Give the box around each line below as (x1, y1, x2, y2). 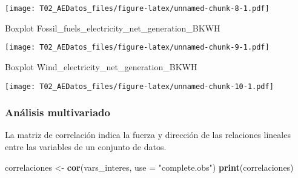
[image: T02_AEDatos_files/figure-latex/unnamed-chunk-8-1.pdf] (5, 4, 270, 13)
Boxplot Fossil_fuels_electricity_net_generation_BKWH (5, 21, 220, 34)
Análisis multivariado (5, 105, 110, 120)
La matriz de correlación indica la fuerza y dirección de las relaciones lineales (5, 128, 291, 141)
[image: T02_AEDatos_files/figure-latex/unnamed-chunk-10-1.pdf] (5, 82, 274, 91)
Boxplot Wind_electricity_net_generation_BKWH (5, 60, 197, 73)
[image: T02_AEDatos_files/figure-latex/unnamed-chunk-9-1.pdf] (5, 43, 270, 52)
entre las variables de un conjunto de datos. (5, 140, 167, 153)
